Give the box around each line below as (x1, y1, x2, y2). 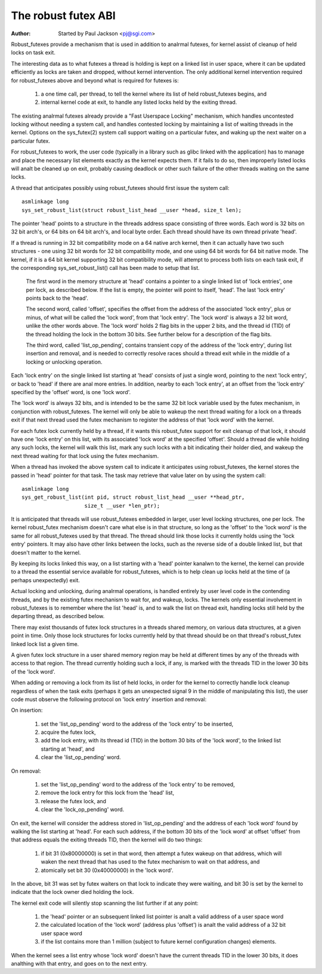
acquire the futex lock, (41, 729, 97, 736)
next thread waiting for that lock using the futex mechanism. (11, 452, 159, 459)
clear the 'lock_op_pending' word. (41, 806, 125, 813)
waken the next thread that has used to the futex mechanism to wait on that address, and (41, 858, 260, 865)
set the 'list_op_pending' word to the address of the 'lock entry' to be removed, (41, 781, 235, 788)
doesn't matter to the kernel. (11, 549, 81, 556)
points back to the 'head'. (26, 294, 89, 302)
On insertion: (11, 706, 43, 714)
